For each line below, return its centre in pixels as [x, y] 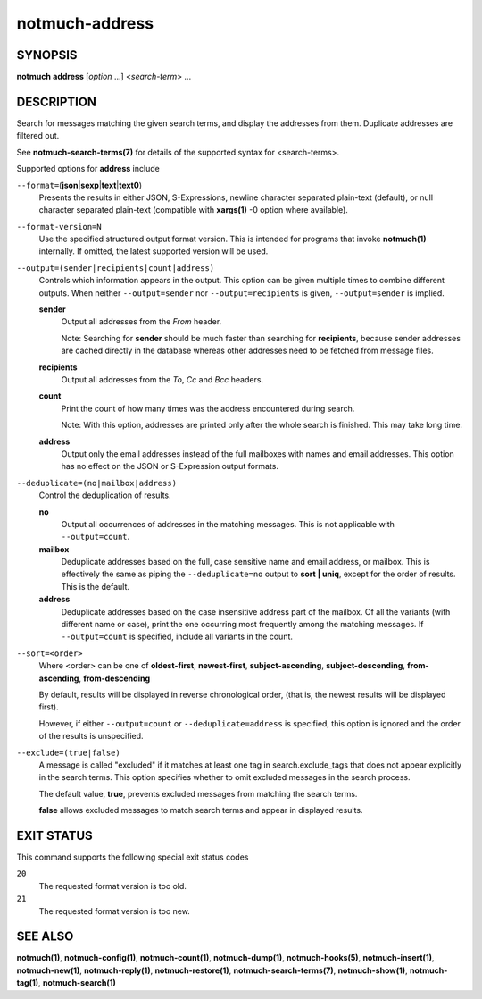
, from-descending [115, 678]
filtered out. [38, 136]
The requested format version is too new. [115, 911]
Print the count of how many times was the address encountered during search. [208, 408]
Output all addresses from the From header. [141, 322]
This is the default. [95, 586]
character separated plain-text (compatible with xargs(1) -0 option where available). [193, 210]
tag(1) [28, 983]
